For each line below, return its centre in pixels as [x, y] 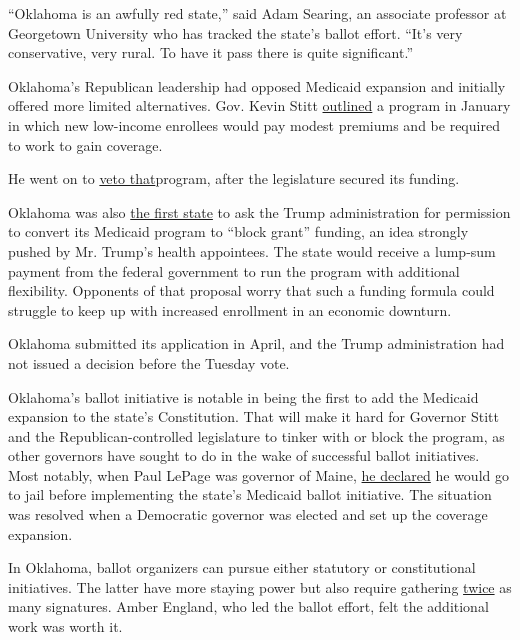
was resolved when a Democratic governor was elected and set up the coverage [248, 514]
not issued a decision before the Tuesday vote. [149, 362]
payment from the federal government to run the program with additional [234, 270]
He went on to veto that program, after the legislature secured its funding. [234, 178]
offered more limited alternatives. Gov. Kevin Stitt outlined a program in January [259, 105]
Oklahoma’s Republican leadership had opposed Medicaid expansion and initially [257, 85]
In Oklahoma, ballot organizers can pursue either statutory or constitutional [242, 567]
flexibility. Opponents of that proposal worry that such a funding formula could [251, 290]
